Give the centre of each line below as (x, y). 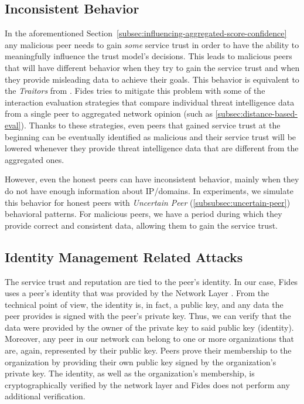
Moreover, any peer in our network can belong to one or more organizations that (149, 339)
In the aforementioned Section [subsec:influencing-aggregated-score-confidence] (146, 33)
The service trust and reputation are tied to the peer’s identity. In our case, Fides (151, 281)
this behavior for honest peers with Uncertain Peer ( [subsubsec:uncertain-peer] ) (148, 202)
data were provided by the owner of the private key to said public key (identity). (149, 327)
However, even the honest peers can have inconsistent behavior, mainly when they (152, 179)
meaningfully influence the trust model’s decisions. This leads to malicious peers (148, 56)
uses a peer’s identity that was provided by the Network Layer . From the (137, 293)
